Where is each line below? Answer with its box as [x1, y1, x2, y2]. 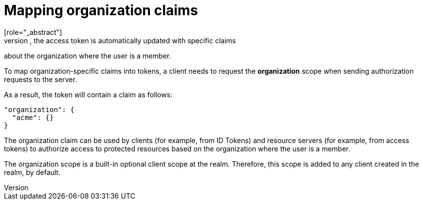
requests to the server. [4, 75, 77, 84]
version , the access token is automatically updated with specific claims [4, 36, 236, 45]
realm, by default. [4, 168, 60, 176]
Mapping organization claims [4, 2, 198, 19]
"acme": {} [12, 113, 54, 121]
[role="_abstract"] [4, 28, 62, 36]
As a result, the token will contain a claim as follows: [4, 90, 173, 99]
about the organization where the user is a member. [4, 51, 171, 60]
